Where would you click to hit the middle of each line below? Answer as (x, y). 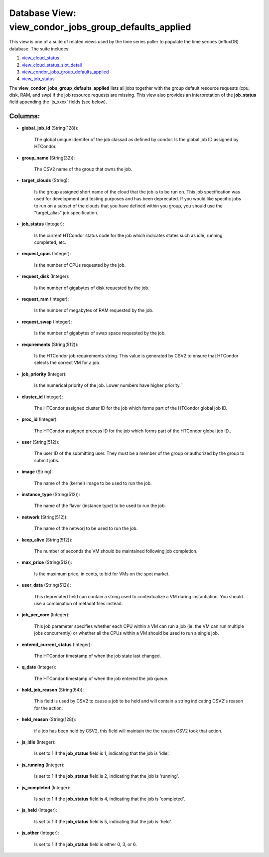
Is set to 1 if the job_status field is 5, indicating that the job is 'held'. (103, 821)
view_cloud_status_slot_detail (52, 65)
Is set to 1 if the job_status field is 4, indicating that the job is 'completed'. (110, 799)
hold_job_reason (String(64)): (53, 690)
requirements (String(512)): (50, 344)
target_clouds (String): (45, 180)
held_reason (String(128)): (49, 719)
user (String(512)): (41, 442)
